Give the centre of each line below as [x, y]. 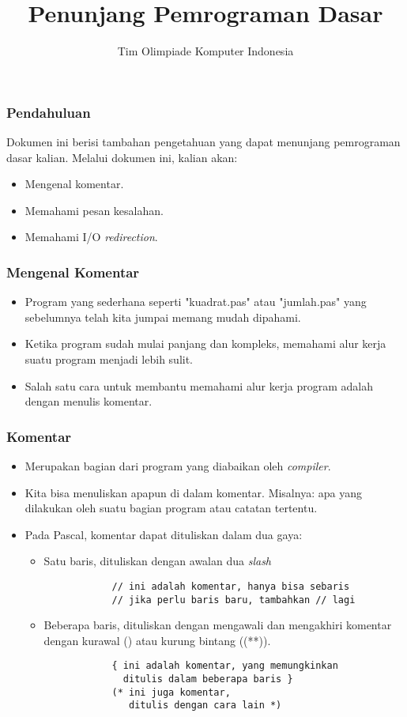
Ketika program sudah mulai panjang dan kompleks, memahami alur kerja [205, 343]
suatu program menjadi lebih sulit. [109, 358]
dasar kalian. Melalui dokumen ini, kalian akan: [122, 157]
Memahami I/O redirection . [91, 237]
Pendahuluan [49, 112]
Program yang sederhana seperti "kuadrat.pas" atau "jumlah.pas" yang [196, 302]
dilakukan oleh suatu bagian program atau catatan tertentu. [171, 508]
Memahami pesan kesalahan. [94, 210]
